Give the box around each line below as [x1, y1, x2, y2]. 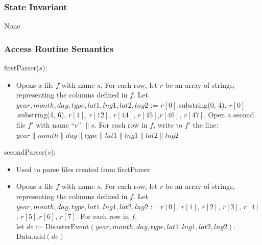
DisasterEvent [45, 223, 89, 231]
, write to [153, 119, 182, 130]
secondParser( [4, 146, 47, 157]
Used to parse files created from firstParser [16, 163, 150, 174]
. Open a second [203, 109, 254, 120]
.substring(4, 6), [16, 109, 66, 120]
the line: [193, 119, 219, 130]
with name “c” [36, 119, 81, 130]
